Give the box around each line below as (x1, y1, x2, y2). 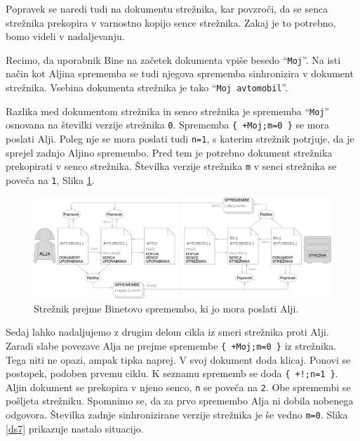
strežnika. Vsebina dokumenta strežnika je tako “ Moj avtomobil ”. (6, 80, 288, 95)
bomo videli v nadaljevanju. (6, 29, 125, 44)
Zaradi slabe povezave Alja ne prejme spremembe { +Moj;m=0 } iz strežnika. (6, 338, 337, 353)
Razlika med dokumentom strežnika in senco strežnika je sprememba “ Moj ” (6, 103, 330, 118)
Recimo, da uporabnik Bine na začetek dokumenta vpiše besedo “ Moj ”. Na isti (6, 52, 341, 67)
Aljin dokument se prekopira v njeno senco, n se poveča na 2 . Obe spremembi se (6, 379, 351, 394)
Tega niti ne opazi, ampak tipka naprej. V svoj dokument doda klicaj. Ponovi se (6, 352, 351, 367)
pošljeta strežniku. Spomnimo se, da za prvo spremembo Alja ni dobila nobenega (6, 393, 354, 408)
